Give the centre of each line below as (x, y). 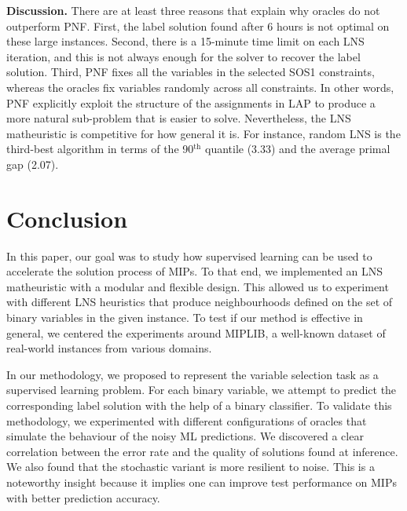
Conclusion (67, 218)
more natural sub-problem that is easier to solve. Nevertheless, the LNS (179, 118)
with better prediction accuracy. (83, 497)
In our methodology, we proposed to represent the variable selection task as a (192, 374)
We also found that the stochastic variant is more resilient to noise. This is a (191, 467)
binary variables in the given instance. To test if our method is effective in (185, 318)
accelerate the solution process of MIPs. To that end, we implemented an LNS (195, 271)
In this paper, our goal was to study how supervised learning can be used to (189, 255)
